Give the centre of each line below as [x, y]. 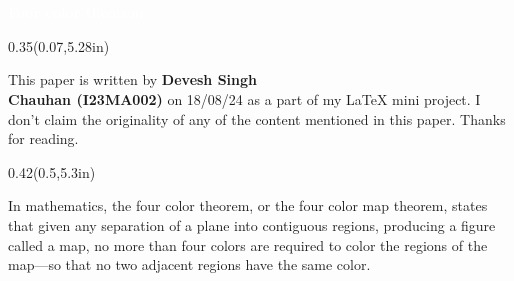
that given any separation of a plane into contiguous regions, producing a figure [252, 224]
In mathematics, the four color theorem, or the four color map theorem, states [248, 205]
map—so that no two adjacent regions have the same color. [189, 264]
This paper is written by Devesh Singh [133, 79]
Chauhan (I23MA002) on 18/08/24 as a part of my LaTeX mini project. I [244, 98]
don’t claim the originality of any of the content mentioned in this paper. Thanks [257, 118]
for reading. [43, 138]
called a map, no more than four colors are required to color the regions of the [248, 244]
